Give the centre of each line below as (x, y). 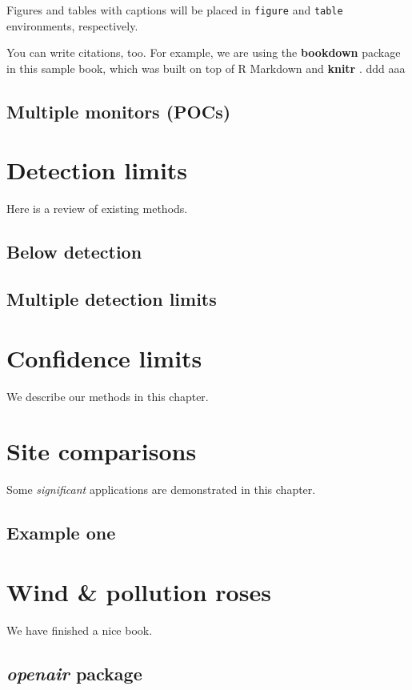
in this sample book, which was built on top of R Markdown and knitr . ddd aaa (206, 68)
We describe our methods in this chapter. (108, 396)
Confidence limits (104, 357)
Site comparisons (102, 451)
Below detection (74, 252)
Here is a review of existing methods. (97, 209)
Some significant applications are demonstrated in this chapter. (161, 489)
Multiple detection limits (112, 299)
